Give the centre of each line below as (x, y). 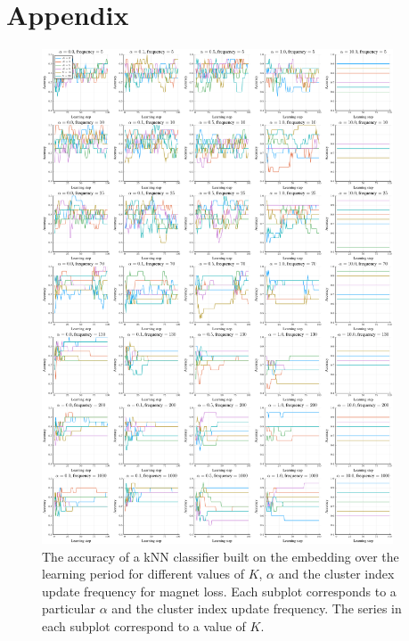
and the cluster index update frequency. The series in (257, 608)
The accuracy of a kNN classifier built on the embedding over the (221, 556)
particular (69, 608)
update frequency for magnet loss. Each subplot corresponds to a (219, 591)
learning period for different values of (143, 574)
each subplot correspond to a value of (144, 625)
